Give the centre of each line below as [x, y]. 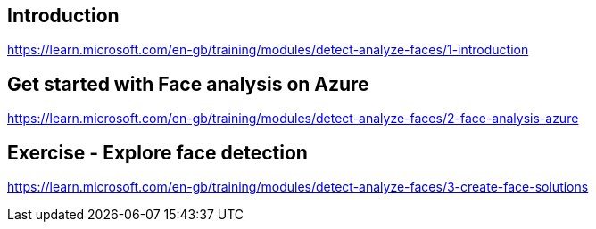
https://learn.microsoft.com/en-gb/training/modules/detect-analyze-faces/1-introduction [268, 50]
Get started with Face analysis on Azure [188, 84]
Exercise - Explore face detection [157, 152]
